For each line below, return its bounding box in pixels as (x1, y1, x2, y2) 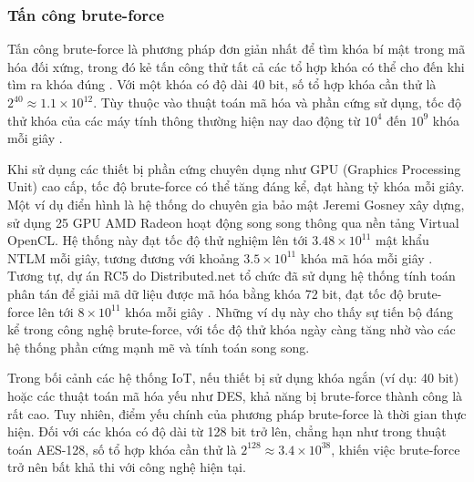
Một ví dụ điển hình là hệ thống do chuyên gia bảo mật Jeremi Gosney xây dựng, (7, 194, 465, 213)
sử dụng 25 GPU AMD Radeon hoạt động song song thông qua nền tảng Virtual (7, 212, 459, 231)
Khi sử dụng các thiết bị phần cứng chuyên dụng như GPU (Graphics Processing (7, 159, 461, 178)
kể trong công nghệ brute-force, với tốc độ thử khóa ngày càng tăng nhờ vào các (7, 320, 456, 339)
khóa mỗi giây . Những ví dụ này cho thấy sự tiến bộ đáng (125, 302, 454, 321)
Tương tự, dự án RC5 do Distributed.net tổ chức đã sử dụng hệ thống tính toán (7, 266, 456, 285)
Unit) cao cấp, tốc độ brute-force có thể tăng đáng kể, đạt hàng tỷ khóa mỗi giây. (7, 177, 465, 196)
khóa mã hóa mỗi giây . (300, 248, 433, 267)
